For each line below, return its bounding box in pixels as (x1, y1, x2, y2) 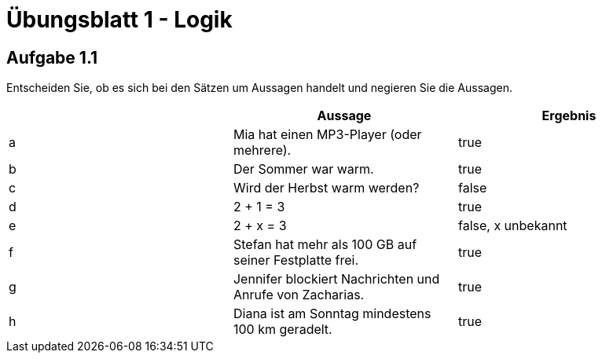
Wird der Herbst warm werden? (233, 180, 420, 196)
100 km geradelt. (233, 321, 332, 338)
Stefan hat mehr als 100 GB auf (233, 236, 417, 253)
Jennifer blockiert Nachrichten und (233, 271, 440, 288)
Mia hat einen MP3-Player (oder (233, 126, 422, 143)
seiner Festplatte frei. (233, 252, 359, 269)
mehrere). (233, 142, 292, 159)
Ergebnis (541, 108, 596, 124)
